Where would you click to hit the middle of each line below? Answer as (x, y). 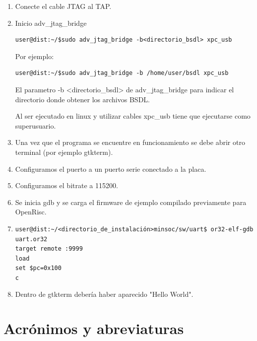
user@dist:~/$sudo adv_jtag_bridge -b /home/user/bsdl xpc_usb (122, 73)
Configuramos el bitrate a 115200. (66, 185)
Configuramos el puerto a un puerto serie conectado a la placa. (111, 169)
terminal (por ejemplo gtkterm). (64, 152)
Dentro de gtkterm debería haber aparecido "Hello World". (104, 294)
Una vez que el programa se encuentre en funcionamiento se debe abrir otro (130, 142)
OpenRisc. (31, 212)
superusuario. (35, 125)
